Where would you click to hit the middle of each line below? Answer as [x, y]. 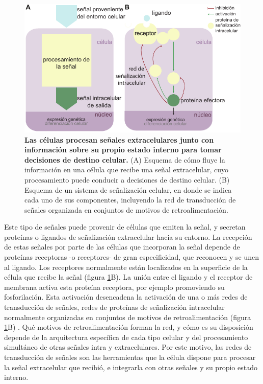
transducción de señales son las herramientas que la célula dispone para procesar [130, 357]
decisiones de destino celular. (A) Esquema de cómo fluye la [125, 159]
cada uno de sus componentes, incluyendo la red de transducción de [130, 200]
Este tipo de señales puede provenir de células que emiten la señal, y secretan [125, 227]
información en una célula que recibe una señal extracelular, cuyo [127, 170]
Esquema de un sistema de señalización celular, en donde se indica [128, 189]
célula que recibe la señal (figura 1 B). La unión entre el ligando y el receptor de [128, 277]
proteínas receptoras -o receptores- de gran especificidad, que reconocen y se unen [131, 257]
